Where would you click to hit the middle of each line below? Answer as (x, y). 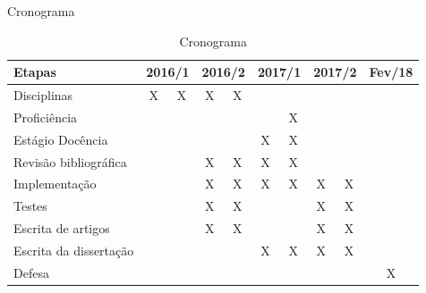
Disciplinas (43, 95)
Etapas (35, 72)
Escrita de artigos (62, 228)
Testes (30, 206)
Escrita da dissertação (74, 250)
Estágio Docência (61, 139)
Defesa (31, 272)
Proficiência (46, 117)
